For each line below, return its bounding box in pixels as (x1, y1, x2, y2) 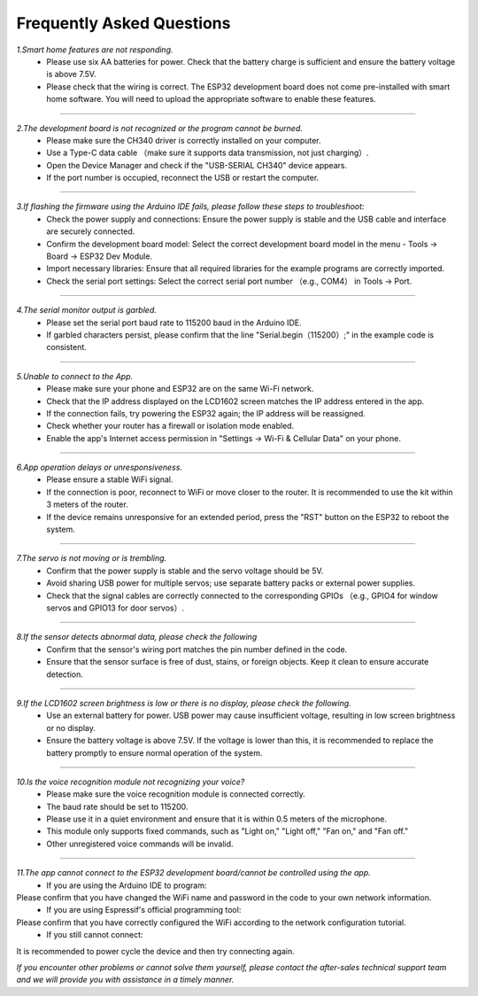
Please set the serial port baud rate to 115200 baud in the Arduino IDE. (46, 317, 302, 328)
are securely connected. (46, 226, 135, 237)
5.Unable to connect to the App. (16, 370, 134, 381)
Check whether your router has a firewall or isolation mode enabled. (46, 421, 295, 432)
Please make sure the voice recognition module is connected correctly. (46, 789, 305, 799)
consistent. (46, 342, 88, 353)
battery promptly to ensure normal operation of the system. (46, 747, 263, 758)
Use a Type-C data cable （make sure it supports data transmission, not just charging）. (46, 147, 369, 159)
